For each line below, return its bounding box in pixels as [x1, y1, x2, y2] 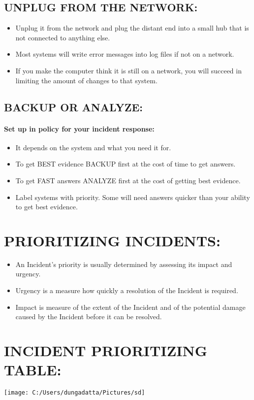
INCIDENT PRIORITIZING [4, 340, 208, 360]
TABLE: [4, 360, 62, 380]
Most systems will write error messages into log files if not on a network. [15, 49, 234, 59]
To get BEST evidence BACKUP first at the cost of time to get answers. [15, 159, 236, 169]
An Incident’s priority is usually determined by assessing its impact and [15, 259, 232, 269]
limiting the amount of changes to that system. [15, 75, 158, 85]
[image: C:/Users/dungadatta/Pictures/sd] [4, 389, 145, 397]
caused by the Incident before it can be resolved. [15, 311, 162, 322]
